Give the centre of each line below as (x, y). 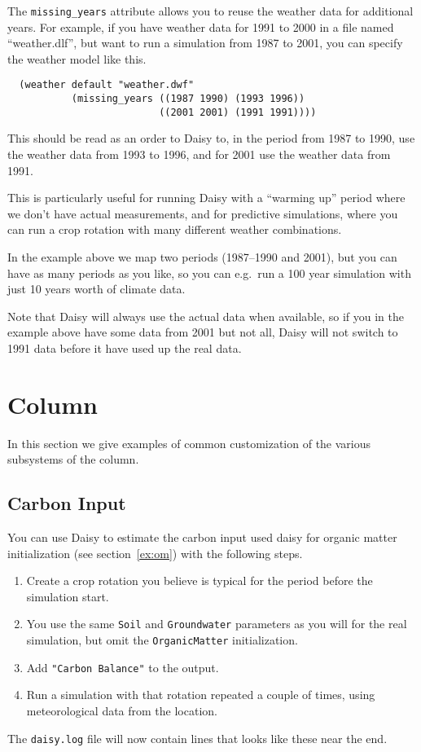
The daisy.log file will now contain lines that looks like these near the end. (197, 738)
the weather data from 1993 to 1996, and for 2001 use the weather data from (199, 154)
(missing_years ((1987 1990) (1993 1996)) (188, 99)
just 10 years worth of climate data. (96, 289)
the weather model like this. (77, 58)
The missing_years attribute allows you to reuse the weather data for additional (210, 11)
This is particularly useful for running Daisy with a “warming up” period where (206, 198)
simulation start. (68, 596)
